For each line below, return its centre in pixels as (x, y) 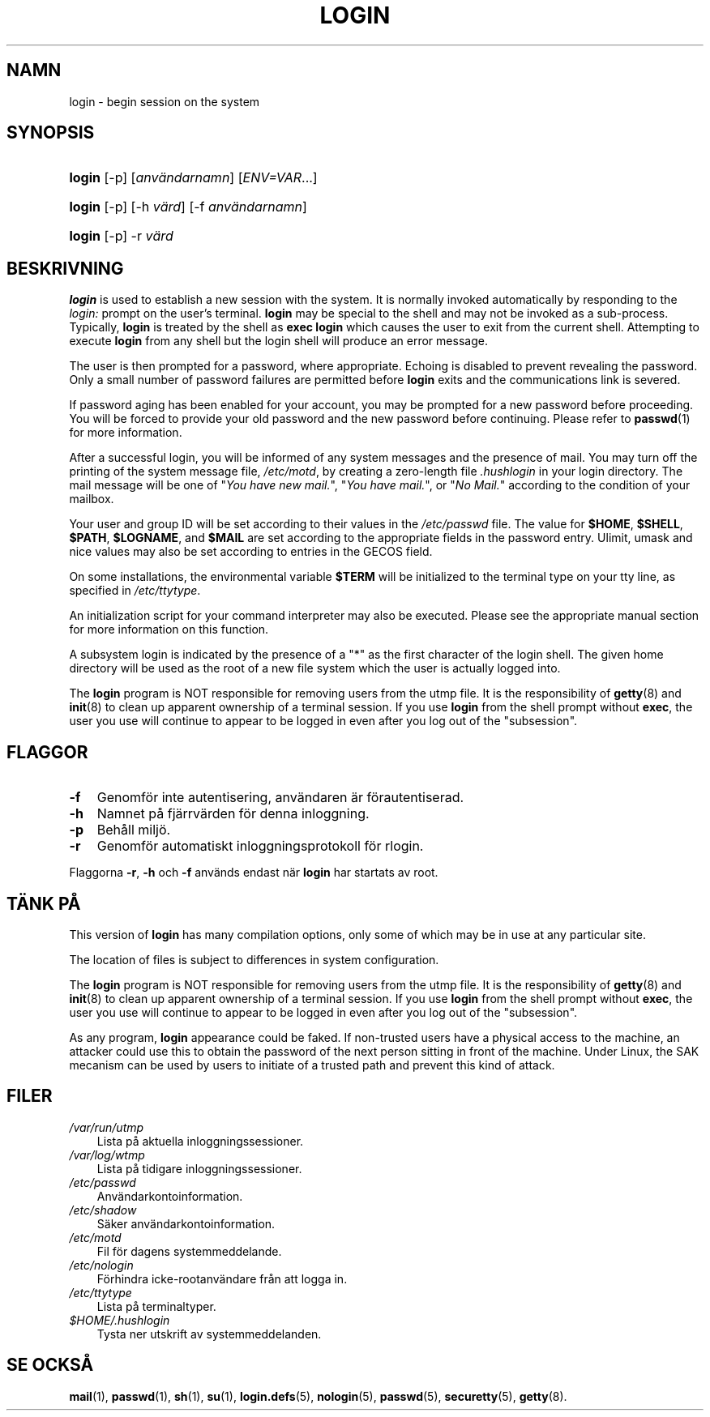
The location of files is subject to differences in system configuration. (254, 959)
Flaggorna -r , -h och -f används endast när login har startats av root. (254, 873)
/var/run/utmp (107, 1127)
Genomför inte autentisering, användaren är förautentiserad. (280, 798)
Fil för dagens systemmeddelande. (189, 1251)
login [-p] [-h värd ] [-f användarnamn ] (188, 207)
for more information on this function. (169, 630)
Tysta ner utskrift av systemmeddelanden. (209, 1334)
